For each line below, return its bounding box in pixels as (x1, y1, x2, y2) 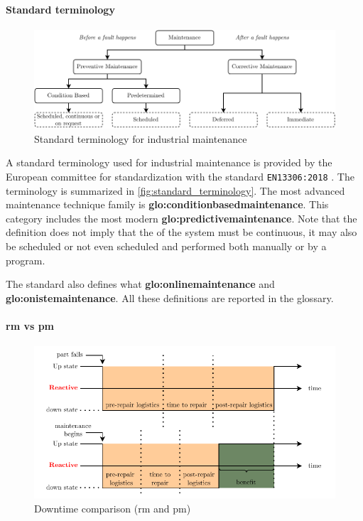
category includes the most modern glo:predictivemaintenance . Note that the (6, 210, 357, 225)
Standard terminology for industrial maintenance (34, 131, 247, 146)
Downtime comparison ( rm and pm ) (34, 501, 191, 516)
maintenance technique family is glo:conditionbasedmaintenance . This (6, 197, 329, 212)
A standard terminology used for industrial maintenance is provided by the (6, 155, 332, 170)
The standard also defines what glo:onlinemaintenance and (6, 276, 275, 291)
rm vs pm (6, 318, 54, 333)
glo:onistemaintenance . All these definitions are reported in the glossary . (6, 290, 334, 305)
